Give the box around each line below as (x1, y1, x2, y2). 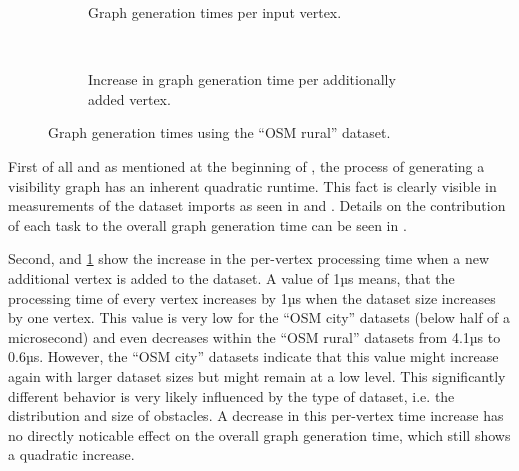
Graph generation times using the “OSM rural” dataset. (48, 122, 391, 143)
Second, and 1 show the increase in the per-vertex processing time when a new (8, 248, 490, 269)
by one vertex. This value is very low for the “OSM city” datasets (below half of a (8, 307, 511, 328)
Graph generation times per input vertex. (88, 2, 342, 22)
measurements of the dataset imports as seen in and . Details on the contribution (8, 195, 506, 216)
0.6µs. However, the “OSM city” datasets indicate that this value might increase (8, 346, 499, 367)
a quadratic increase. (8, 444, 135, 465)
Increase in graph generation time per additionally (88, 69, 396, 90)
